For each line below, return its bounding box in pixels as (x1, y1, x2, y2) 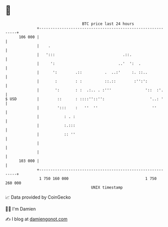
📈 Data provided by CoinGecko (5, 194, 71, 200)
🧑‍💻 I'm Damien (5, 206, 36, 212)
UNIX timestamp (91, 185, 123, 190)
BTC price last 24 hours (82, 21, 135, 26)
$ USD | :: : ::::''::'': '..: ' (5, 96, 164, 102)
